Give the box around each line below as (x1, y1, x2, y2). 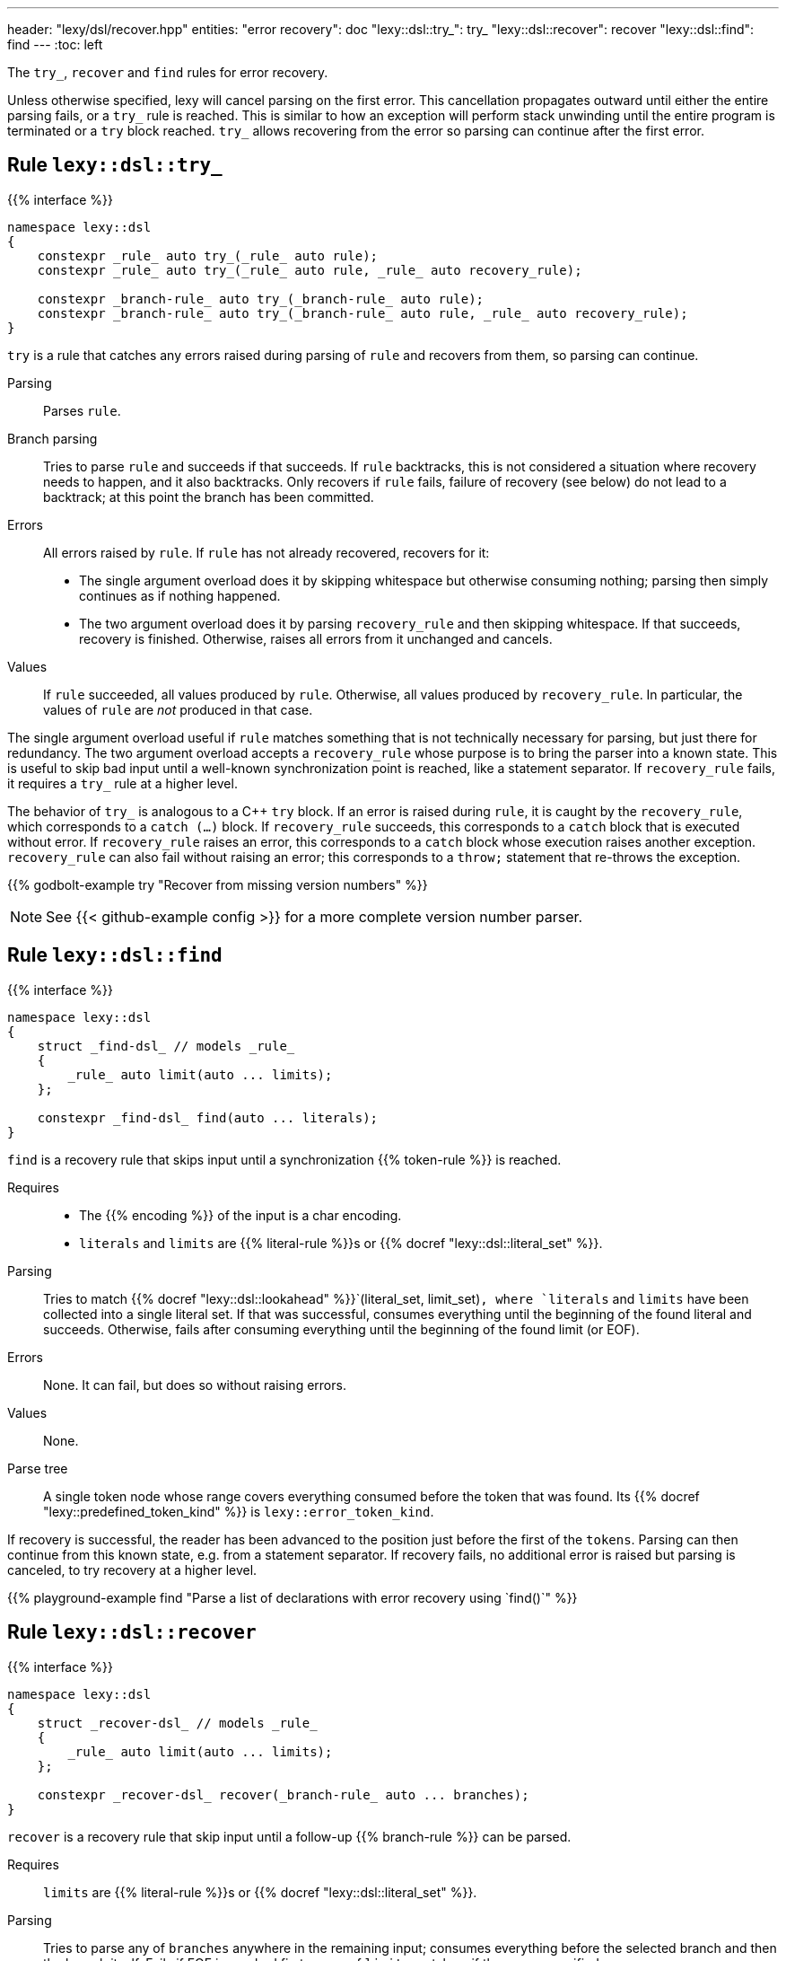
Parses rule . (43, 402, 121, 418)
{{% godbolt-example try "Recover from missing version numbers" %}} (7, 876, 428, 893)
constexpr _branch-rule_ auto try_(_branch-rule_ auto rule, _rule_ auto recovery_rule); (37, 305, 688, 321)
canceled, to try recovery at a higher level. (7, 1561, 258, 1578)
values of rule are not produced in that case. (43, 701, 313, 717)
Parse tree (7, 1460, 68, 1476)
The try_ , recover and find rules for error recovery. (7, 65, 328, 80)
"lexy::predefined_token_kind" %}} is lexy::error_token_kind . (43, 1503, 434, 1519)
